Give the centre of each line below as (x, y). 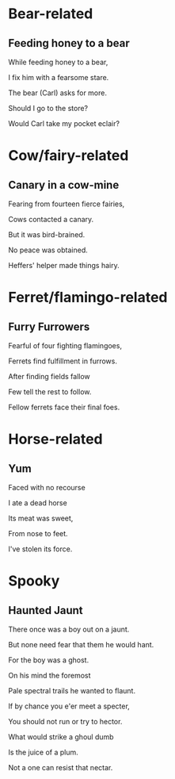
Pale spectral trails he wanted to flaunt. (72, 691)
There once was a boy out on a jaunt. (69, 629)
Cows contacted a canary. (51, 219)
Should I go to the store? (48, 108)
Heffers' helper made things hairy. (64, 265)
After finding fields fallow (49, 376)
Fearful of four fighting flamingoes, (65, 345)
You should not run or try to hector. (65, 721)
